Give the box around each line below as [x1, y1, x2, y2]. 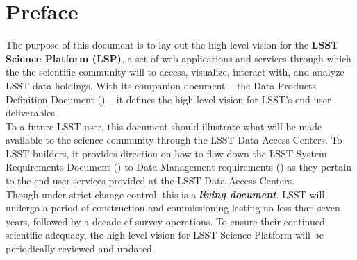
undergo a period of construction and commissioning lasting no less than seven [6, 200, 340, 215]
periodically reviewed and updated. [6, 241, 155, 256]
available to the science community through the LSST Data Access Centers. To [6, 132, 342, 147]
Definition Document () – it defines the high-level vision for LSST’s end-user [6, 92, 331, 106]
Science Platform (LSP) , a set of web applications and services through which [6, 51, 351, 65]
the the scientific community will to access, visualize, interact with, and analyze [6, 64, 344, 79]
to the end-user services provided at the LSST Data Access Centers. [6, 173, 294, 188]
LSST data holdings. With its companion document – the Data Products [6, 78, 316, 92]
